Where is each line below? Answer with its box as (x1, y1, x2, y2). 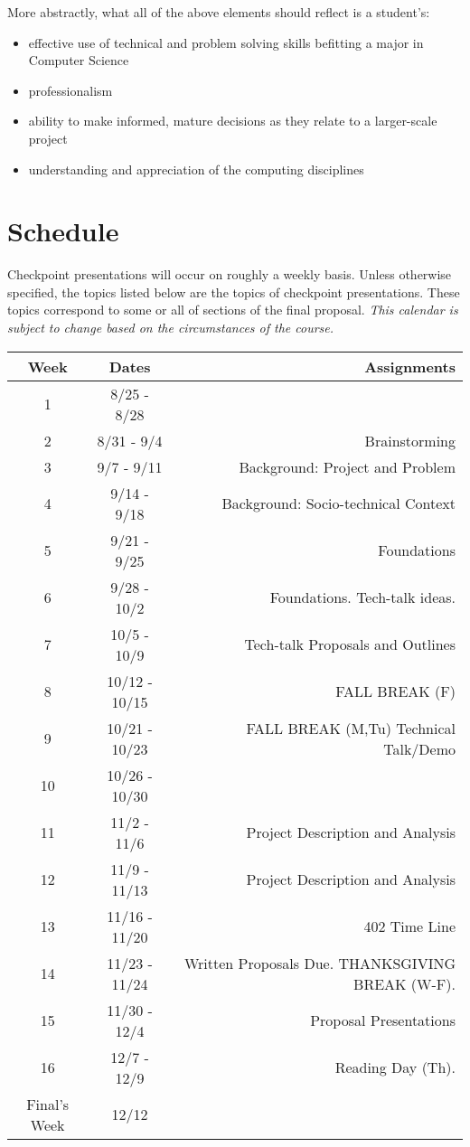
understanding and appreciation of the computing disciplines (28, 159, 364, 178)
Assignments (364, 355, 456, 377)
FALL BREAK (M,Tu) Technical (246, 717, 456, 738)
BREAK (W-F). (353, 973, 456, 994)
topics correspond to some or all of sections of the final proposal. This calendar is (7, 300, 458, 319)
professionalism (28, 80, 113, 99)
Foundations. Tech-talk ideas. (269, 587, 456, 608)
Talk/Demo (383, 738, 456, 759)
